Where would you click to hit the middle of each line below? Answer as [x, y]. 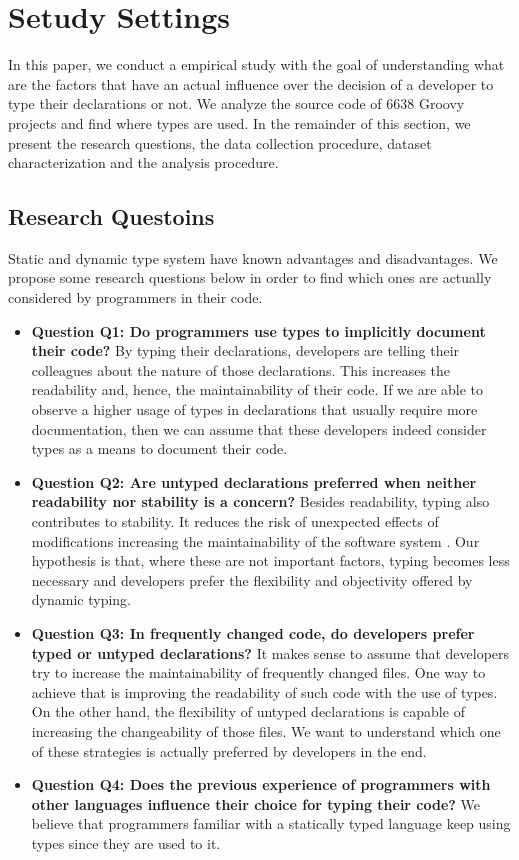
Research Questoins [111, 216]
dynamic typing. [81, 599]
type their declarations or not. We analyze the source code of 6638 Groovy [236, 103]
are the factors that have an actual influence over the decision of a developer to [251, 83]
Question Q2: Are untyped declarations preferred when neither [254, 481]
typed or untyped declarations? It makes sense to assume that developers [270, 652]
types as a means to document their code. [159, 448]
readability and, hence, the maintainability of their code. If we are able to [257, 389]
